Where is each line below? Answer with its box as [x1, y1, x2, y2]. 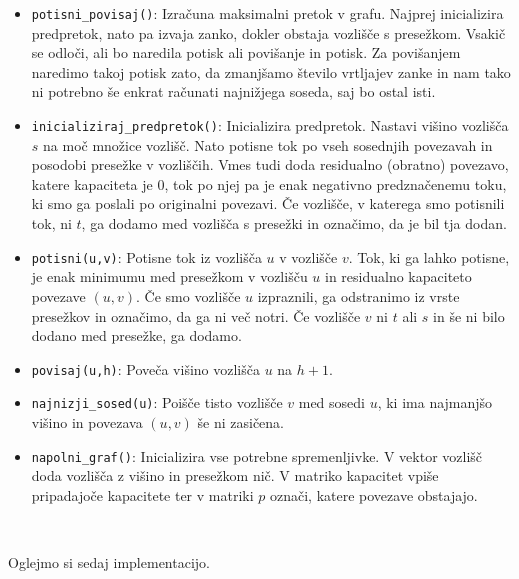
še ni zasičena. [197, 412, 285, 432]
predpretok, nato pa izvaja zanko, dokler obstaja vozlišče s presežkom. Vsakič [31, 22, 506, 43]
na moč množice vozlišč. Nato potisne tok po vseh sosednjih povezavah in [43, 134, 493, 155]
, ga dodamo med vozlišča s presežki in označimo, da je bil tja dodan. [81, 213, 507, 234]
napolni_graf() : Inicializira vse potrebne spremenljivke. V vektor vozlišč [31, 445, 483, 466]
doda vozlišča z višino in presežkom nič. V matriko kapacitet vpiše [31, 465, 439, 486]
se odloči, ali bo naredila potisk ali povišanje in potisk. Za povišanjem [31, 42, 461, 63]
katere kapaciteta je [31, 173, 153, 194]
